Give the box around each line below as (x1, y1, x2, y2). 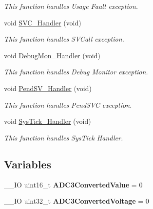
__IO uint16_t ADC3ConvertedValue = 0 (4, 179, 143, 189)
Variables (4, 156, 52, 171)
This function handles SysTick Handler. (4, 132, 123, 142)
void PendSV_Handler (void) (4, 83, 92, 93)
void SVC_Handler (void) (4, 17, 81, 27)
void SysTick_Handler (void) (4, 116, 91, 126)
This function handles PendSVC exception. (4, 99, 132, 110)
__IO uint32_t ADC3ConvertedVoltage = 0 (4, 196, 149, 206)
